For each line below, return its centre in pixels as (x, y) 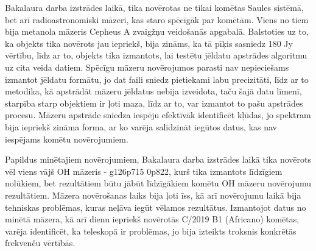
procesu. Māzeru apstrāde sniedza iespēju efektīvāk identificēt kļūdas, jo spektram (158, 115)
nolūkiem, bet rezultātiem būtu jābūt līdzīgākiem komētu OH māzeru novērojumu (158, 183)
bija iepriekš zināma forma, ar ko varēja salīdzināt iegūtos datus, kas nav (141, 126)
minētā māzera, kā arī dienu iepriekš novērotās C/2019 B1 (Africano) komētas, (152, 219)
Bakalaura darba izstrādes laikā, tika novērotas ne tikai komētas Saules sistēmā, (154, 7)
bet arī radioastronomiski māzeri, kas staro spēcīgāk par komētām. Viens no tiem (157, 19)
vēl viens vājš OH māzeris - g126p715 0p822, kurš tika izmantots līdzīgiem (144, 171)
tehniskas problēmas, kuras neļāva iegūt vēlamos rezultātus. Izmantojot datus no (156, 207)
